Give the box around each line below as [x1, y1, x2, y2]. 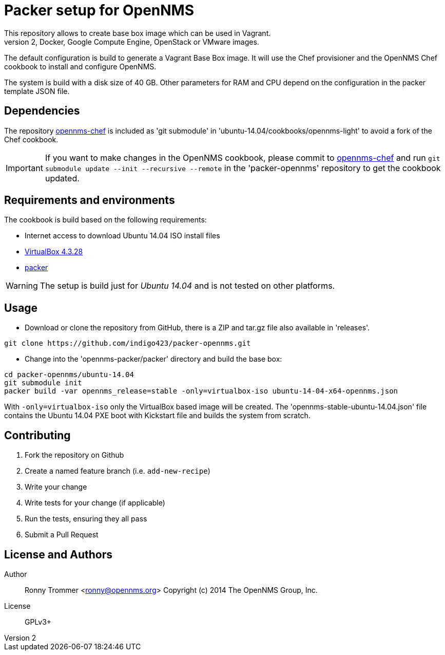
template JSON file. [4, 86, 70, 96]
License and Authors [4, 548, 112, 561]
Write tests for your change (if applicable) [25, 498, 165, 508]
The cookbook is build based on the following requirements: [4, 215, 207, 224]
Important [6, 162, 43, 173]
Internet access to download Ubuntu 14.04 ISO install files [25, 231, 220, 240]
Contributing [4, 428, 71, 442]
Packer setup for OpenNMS [4, 2, 195, 19]
